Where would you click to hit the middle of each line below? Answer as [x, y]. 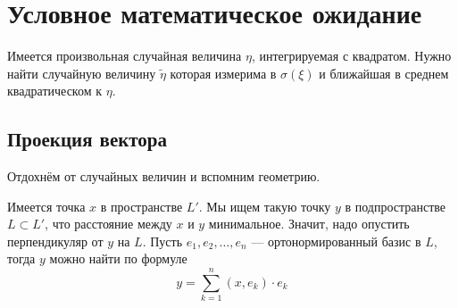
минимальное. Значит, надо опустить [309, 224]
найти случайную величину [82, 73]
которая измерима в [223, 73]
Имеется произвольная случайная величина [125, 56]
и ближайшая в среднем [384, 73]
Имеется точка [46, 206]
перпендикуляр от [55, 241]
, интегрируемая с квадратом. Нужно [351, 56]
